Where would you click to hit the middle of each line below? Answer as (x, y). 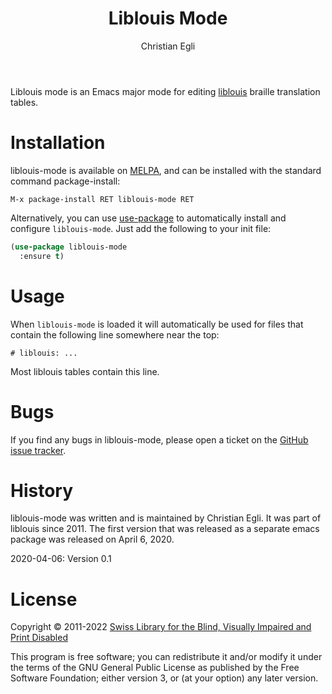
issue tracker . (38, 450)
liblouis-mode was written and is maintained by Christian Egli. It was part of (166, 518)
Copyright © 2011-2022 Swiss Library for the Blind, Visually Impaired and (161, 627)
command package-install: (65, 181)
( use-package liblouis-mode (69, 247)
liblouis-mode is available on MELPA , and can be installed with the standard (166, 170)
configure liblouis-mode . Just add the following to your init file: (141, 228)
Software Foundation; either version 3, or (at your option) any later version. (164, 678)
